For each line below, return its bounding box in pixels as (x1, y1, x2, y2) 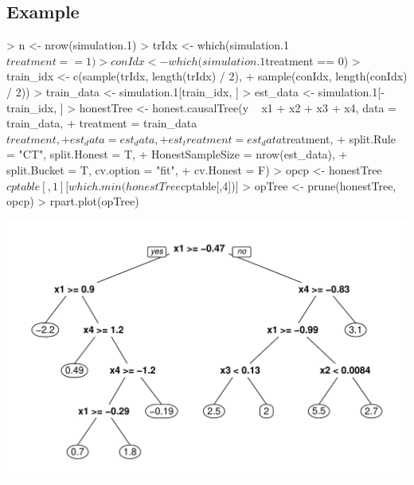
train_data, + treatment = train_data (6, 115, 197, 131)
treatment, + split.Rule (282, 130, 396, 147)
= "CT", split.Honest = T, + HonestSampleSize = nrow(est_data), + (6, 146, 348, 162)
